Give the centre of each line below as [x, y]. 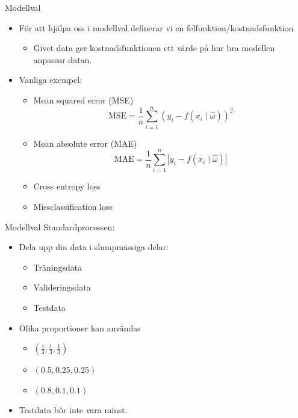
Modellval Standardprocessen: [60, 226]
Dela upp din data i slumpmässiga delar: [94, 247]
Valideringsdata [62, 287]
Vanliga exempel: [51, 80]
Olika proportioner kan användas [80, 327]
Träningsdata [58, 267]
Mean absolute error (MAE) [85, 143]
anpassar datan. [63, 59]
